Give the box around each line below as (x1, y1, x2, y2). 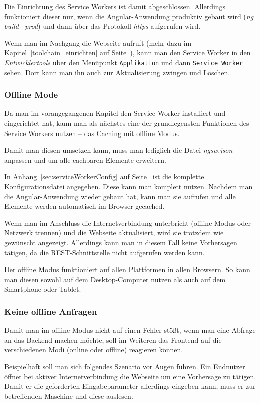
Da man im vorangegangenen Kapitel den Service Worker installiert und (4, 108, 226, 118)
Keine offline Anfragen (4, 305, 97, 317)
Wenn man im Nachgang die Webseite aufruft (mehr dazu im (4, 37, 192, 48)
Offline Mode (4, 88, 58, 101)
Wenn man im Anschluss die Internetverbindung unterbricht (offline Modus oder (4, 217, 251, 228)
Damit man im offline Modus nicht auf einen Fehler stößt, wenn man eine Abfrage (4, 325, 256, 335)
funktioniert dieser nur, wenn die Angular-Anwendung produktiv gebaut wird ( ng (4, 11, 254, 21)
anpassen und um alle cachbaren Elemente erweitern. (4, 154, 167, 165)
